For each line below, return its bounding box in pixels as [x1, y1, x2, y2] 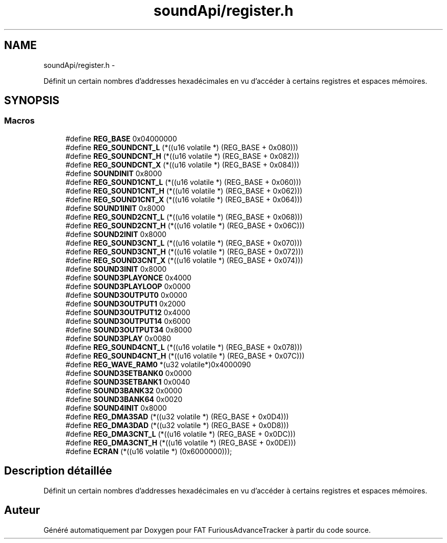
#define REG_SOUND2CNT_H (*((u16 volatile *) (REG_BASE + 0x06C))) [65, 221, 305, 230]
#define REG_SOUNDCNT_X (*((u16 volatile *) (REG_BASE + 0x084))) [65, 160, 300, 169]
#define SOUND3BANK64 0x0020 [65, 394, 183, 404]
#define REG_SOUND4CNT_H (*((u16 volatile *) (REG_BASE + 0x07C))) [65, 351, 305, 360]
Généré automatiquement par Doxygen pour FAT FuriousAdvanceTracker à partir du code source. [43, 525, 371, 534]
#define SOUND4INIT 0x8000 [65, 403, 167, 412]
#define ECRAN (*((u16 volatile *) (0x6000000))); [65, 446, 232, 456]
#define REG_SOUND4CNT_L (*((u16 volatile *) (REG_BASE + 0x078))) [65, 342, 303, 351]
